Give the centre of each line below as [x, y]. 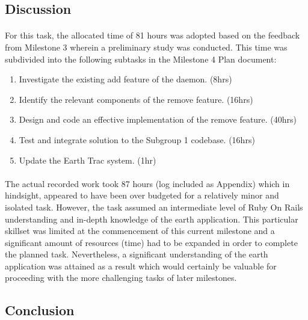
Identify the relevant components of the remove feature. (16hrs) [136, 99]
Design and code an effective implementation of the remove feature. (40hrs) [158, 119]
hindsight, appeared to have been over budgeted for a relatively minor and [142, 195]
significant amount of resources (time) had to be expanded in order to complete [151, 242]
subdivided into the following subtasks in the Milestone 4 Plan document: [141, 59]
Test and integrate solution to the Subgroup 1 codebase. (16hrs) [137, 139]
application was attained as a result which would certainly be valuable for [141, 266]
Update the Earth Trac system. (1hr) [88, 160]
